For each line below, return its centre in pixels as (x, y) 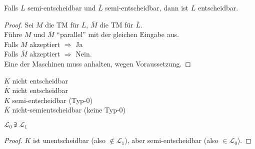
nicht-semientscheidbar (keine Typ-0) (69, 110)
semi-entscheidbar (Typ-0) (52, 100)
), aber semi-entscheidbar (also (171, 140)
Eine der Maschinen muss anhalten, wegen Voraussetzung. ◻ (97, 63)
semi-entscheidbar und (62, 7)
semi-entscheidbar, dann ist (147, 7)
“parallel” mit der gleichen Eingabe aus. (118, 34)
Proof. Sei (19, 24)
